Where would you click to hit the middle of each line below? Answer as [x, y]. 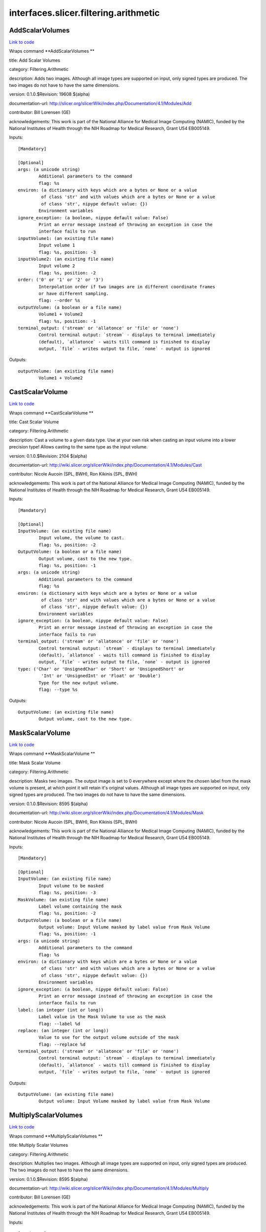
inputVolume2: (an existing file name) [66, 259]
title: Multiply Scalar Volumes [39, 1145]
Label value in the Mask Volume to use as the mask [102, 1017]
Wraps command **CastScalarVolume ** [51, 413]
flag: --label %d [60, 1024]
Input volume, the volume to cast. [82, 538]
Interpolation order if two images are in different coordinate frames [127, 287]
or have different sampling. [74, 293]
